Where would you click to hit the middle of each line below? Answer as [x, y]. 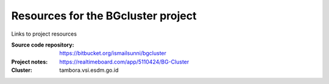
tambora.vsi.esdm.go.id [89, 70]
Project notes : [30, 62]
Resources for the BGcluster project [104, 16]
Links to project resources [44, 34]
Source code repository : [43, 45]
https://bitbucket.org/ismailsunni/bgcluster [113, 53]
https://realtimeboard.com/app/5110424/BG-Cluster [124, 62]
